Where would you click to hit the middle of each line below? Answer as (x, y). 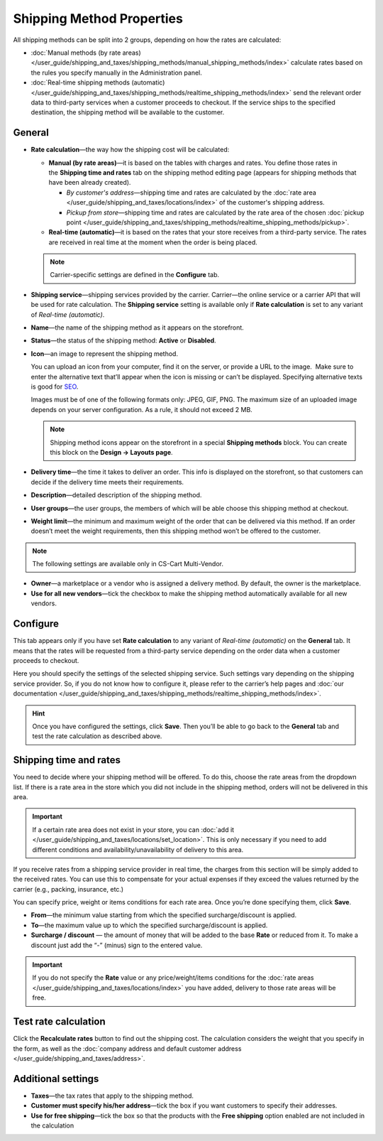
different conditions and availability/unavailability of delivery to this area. (138, 850)
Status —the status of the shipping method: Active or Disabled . (123, 340)
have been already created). (90, 183)
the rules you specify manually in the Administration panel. (116, 72)
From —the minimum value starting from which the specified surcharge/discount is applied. (164, 915)
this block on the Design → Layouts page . (111, 452)
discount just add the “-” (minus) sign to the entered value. (117, 945)
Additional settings (56, 1079)
